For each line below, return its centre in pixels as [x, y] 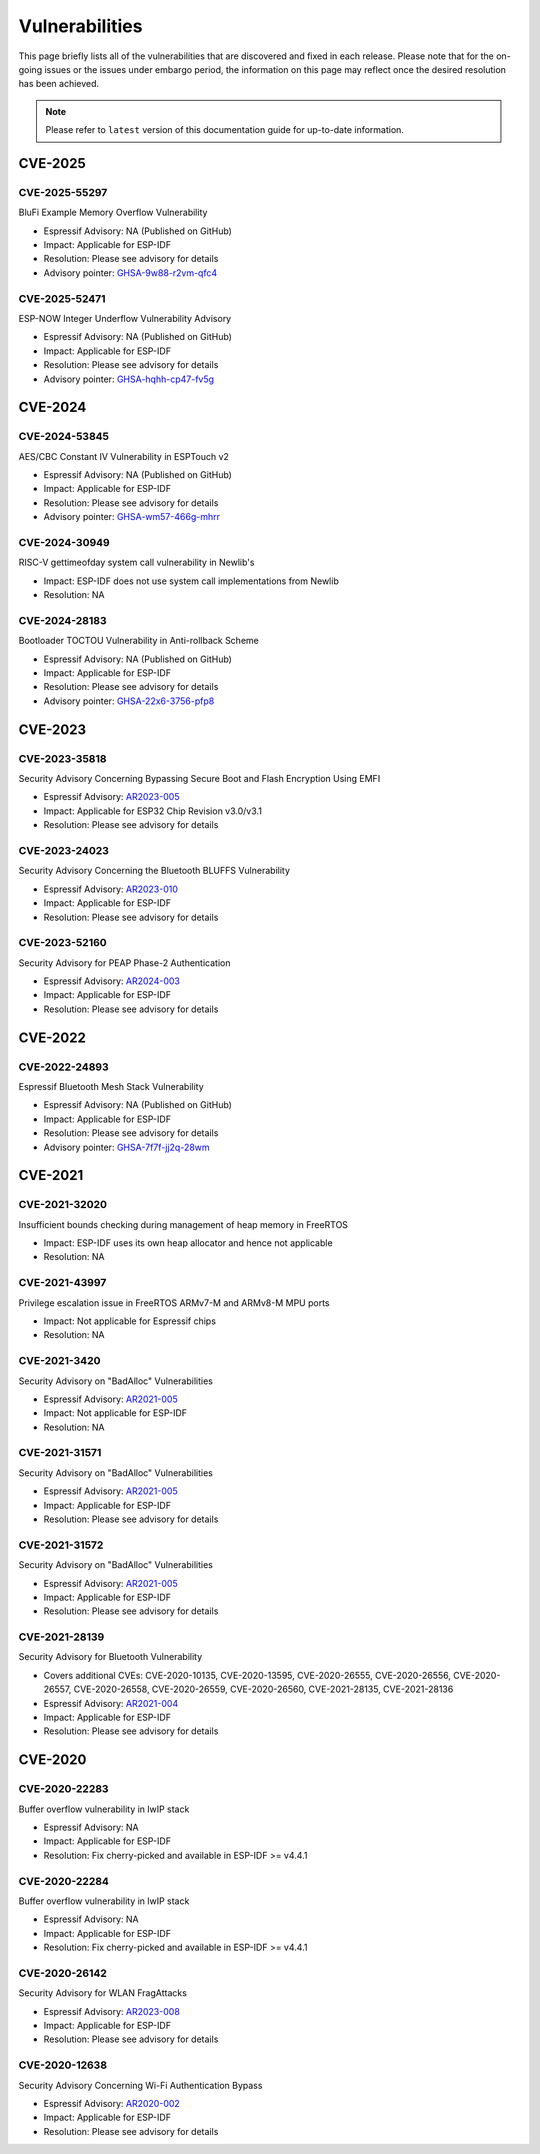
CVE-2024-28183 [62, 620]
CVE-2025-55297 [63, 192]
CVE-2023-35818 [62, 758]
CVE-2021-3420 [59, 1361]
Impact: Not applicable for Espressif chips [130, 1321]
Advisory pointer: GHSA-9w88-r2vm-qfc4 [130, 272]
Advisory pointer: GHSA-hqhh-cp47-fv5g [129, 379]
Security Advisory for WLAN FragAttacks [102, 1993]
